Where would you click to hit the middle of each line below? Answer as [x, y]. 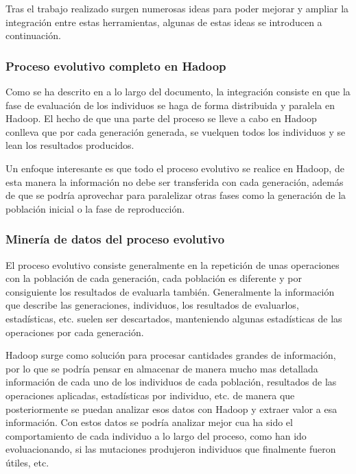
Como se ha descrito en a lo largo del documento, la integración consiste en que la [178, 91]
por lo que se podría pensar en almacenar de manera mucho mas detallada [162, 368]
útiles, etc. [27, 462]
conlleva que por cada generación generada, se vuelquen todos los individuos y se [176, 131]
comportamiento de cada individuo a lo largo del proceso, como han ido [156, 435]
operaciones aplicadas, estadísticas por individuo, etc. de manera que [150, 395]
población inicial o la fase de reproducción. [95, 208]
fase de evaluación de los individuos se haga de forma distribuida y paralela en [170, 105]
